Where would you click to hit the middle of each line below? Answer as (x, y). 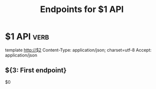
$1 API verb (27, 37)
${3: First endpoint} (36, 70)
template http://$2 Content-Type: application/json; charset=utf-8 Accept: (78, 50)
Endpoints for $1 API (82, 9)
